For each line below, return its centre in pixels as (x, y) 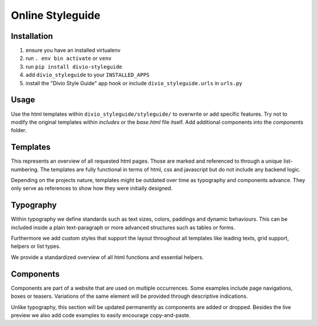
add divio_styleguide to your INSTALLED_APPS (88, 75)
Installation (32, 36)
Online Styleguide (56, 15)
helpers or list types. (36, 246)
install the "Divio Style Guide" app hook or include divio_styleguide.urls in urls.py (134, 83)
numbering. (25, 169)
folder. (19, 130)
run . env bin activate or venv (69, 58)
